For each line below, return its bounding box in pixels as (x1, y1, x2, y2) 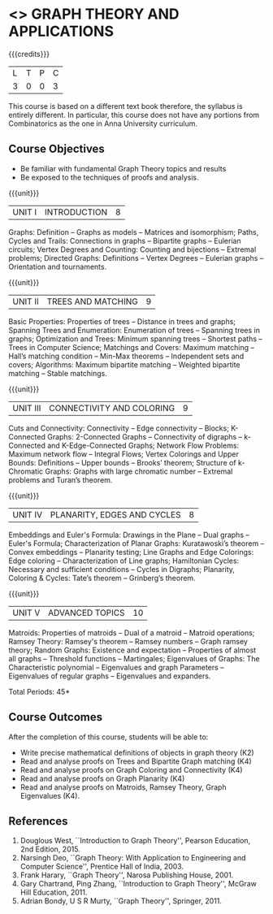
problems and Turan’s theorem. (8, 474, 113, 484)
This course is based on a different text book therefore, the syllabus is (8, 101, 243, 110)
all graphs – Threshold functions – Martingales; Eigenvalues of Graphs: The (8, 653, 260, 663)
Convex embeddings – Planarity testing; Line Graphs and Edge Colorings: (8, 547, 254, 557)
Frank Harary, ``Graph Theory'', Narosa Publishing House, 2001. (19, 870, 234, 880)
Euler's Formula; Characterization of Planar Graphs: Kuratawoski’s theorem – (8, 538, 265, 548)
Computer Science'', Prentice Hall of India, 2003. (19, 862, 184, 872)
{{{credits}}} (8, 49, 50, 58)
